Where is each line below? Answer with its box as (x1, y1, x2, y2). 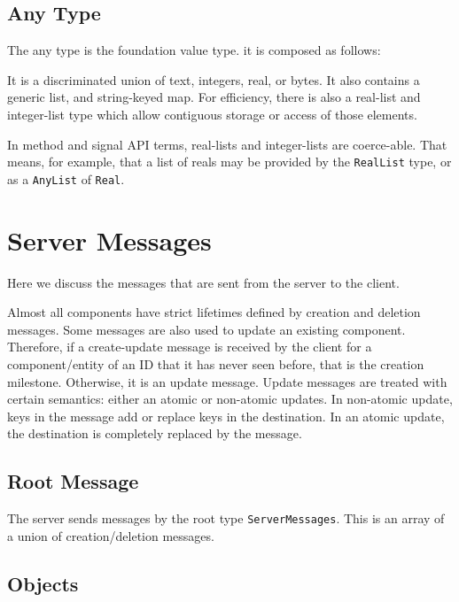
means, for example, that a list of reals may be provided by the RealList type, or (7, 152, 452, 171)
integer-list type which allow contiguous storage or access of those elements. (7, 104, 417, 123)
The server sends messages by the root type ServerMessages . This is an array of (7, 509, 445, 528)
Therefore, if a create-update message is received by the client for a (7, 337, 372, 356)
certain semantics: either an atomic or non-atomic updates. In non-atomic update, (7, 390, 453, 408)
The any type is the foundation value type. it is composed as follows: (7, 41, 381, 59)
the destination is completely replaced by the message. (7, 424, 302, 443)
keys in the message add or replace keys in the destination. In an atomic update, (7, 406, 445, 425)
